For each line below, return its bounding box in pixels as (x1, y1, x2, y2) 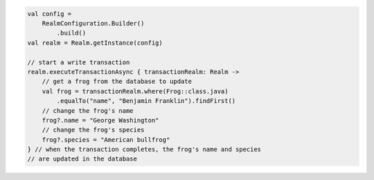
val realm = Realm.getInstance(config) (27, 39, 163, 46)
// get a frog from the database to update (42, 78, 192, 86)
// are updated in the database (27, 155, 138, 163)
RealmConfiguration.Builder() (42, 19, 145, 27)
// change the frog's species (42, 126, 145, 134)
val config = (27, 10, 72, 17)
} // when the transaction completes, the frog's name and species (27, 145, 262, 154)
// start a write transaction (27, 58, 130, 66)
